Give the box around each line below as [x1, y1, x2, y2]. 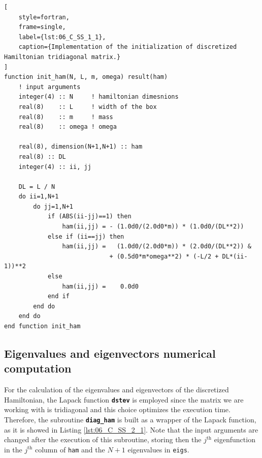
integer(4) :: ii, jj [18, 163, 91, 170]
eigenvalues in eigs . [127, 444, 189, 454]
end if [47, 293, 70, 300]
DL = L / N [18, 183, 55, 190]
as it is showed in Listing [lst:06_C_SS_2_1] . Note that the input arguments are [4, 424, 258, 435]
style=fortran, [18, 13, 70, 21]
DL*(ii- [222, 252, 248, 260]
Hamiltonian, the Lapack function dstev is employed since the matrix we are [4, 394, 244, 405]
